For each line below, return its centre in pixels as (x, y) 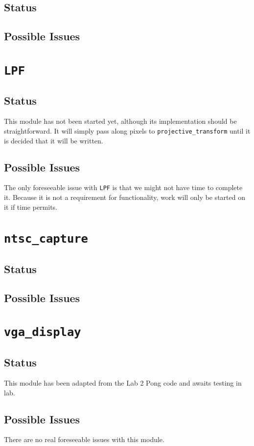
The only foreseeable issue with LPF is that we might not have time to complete (123, 187)
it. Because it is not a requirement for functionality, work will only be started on (125, 197)
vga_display (43, 332)
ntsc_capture (46, 239)
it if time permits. (31, 207)
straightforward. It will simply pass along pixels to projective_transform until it (127, 130)
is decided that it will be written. (54, 140)
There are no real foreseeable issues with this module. (84, 439)
